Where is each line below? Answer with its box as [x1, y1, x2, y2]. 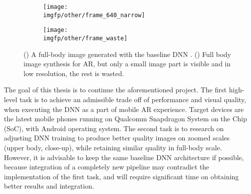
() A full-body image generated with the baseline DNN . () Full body [24, 49, 231, 59]
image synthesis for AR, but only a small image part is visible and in [24, 58, 231, 69]
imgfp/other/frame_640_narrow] [43, 11, 145, 19]
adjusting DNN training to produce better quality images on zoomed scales [4, 133, 230, 143]
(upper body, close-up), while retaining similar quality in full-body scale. [4, 142, 222, 152]
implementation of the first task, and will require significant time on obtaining [4, 171, 239, 181]
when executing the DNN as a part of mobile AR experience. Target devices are [4, 104, 244, 114]
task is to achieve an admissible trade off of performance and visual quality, [19, 94, 246, 104]
